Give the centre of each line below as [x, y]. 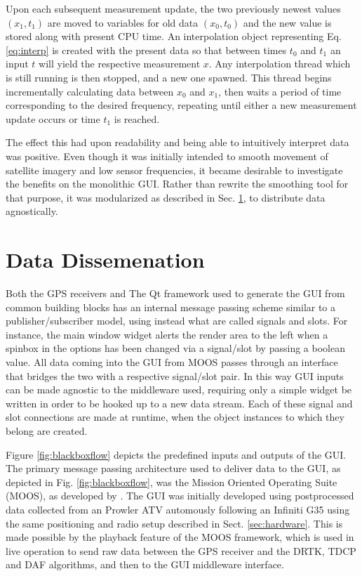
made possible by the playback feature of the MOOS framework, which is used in [180, 537]
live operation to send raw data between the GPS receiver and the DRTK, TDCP [181, 550]
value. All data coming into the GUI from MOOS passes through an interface [172, 362]
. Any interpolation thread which [280, 64]
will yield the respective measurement [120, 64]
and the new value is [287, 22]
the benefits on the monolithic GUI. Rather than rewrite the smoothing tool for [177, 184]
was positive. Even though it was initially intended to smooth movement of [167, 156]
